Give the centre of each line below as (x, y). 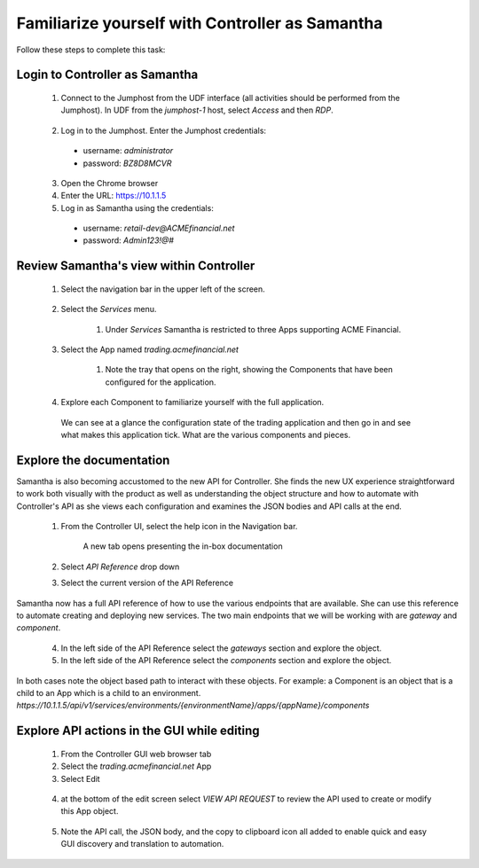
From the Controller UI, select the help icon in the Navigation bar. (179, 527)
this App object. (90, 811)
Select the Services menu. (109, 309)
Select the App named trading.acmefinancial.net (150, 349)
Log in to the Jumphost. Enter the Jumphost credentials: (163, 130)
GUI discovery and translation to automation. (142, 844)
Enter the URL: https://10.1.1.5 (114, 196)
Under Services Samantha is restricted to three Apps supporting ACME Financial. (253, 329)
